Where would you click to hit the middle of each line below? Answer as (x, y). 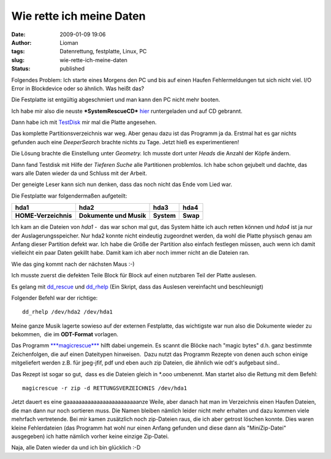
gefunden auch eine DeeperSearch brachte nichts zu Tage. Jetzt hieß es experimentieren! (125, 142)
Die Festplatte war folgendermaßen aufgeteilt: (69, 196)
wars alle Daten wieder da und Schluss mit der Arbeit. (79, 173)
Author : (21, 42)
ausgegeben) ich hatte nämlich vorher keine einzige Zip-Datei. (90, 436)
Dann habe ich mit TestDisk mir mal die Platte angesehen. (84, 122)
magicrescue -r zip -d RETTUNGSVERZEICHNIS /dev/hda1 (105, 388)
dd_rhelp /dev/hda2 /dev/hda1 (68, 312)
